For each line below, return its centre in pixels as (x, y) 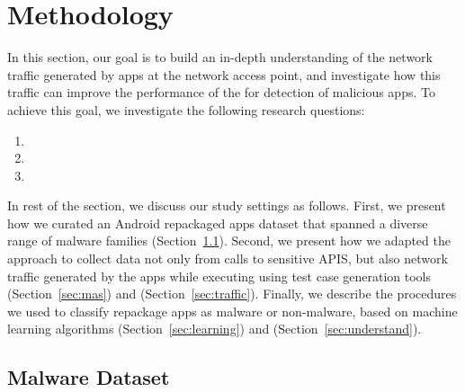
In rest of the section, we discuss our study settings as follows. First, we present (227, 205)
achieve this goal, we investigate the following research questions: (186, 109)
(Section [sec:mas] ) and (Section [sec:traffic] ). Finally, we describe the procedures (232, 294)
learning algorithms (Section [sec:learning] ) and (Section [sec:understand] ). (215, 329)
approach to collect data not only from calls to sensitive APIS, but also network (228, 258)
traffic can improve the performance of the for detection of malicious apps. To (221, 92)
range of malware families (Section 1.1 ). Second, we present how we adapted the (229, 241)
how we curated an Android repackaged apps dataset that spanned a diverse (218, 223)
